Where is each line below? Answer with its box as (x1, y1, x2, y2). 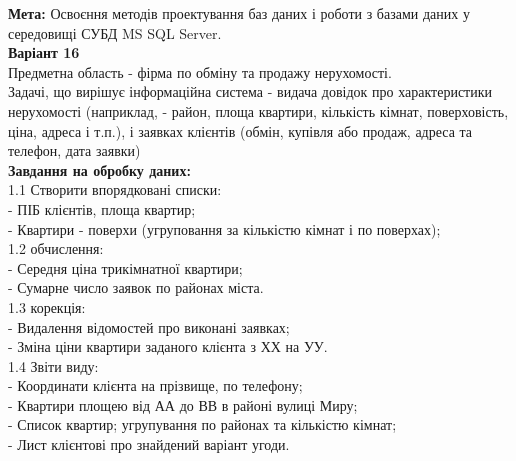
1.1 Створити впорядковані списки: (8, 179, 222, 200)
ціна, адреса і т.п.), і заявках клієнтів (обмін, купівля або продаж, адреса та (8, 120, 473, 141)
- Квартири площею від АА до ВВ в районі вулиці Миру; (8, 394, 358, 415)
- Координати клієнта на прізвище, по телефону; (8, 375, 303, 396)
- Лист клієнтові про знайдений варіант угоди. (8, 434, 290, 455)
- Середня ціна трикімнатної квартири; (8, 257, 243, 278)
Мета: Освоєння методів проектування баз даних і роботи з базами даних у (8, 3, 470, 23)
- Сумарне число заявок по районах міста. (8, 277, 264, 298)
